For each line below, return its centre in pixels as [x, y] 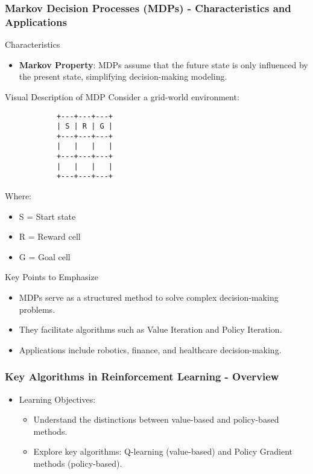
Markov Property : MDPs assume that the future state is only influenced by [163, 64]
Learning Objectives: [57, 399]
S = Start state [47, 216]
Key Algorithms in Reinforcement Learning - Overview [142, 376]
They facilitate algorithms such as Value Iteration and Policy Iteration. [150, 329]
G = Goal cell [45, 256]
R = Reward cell [50, 236]
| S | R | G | [84, 127]
